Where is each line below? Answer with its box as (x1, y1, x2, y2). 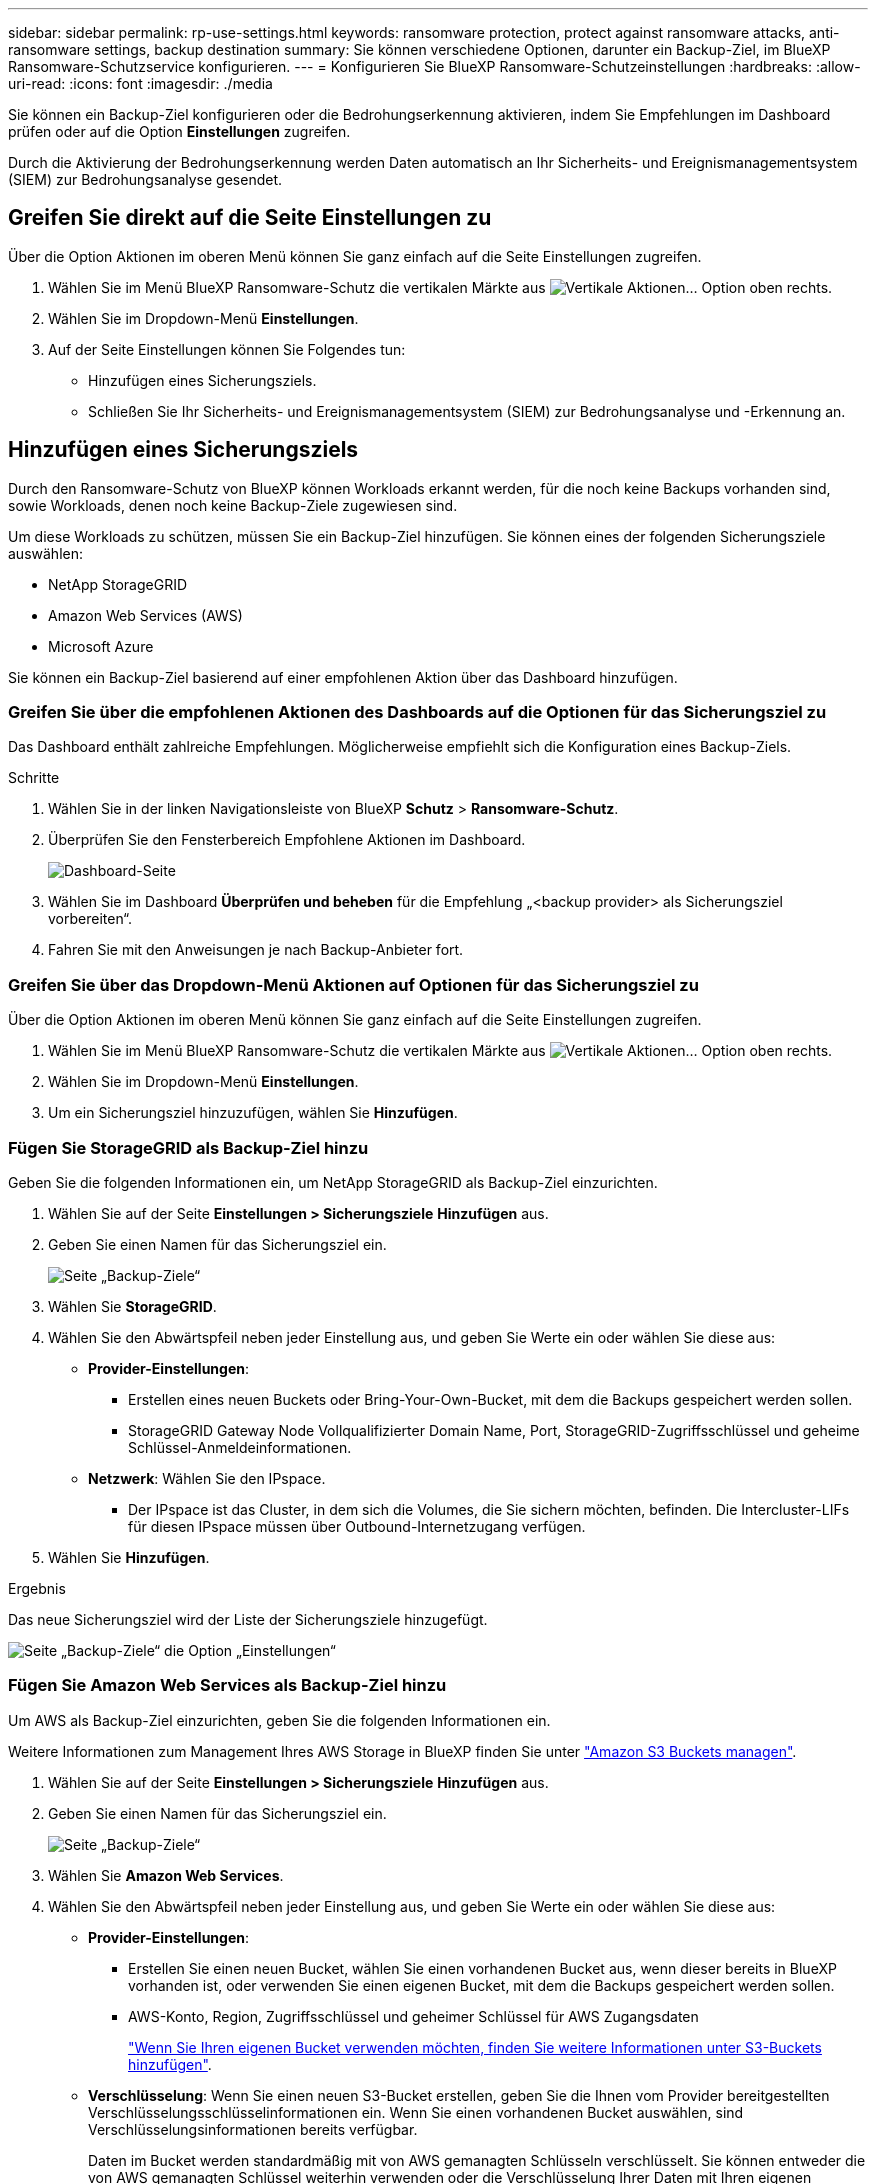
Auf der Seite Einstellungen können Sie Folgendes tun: (48, 340, 406, 358)
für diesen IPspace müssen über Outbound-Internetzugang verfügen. (128, 1517, 586, 1535)
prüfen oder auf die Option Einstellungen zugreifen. (8, 123, 351, 140)
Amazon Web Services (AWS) (48, 606, 243, 624)
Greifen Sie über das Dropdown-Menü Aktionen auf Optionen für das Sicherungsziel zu (8, 974, 699, 995)
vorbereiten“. (48, 910, 133, 928)
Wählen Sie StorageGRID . (48, 1297, 217, 1315)
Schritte (8, 769, 60, 787)
